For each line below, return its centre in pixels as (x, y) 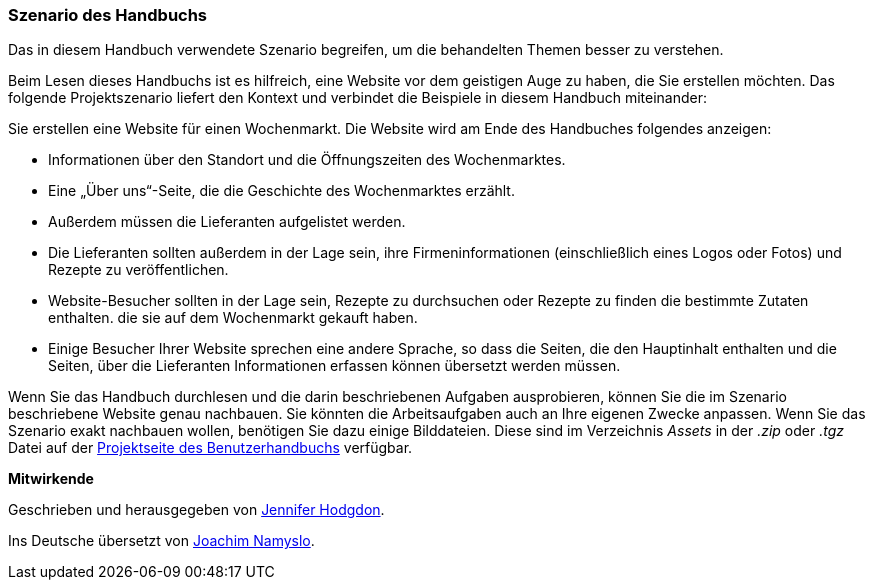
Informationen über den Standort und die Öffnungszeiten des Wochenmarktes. (307, 160)
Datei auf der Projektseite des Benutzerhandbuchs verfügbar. (210, 448)
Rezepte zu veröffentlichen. (138, 270)
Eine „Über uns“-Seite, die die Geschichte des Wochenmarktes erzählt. (281, 191)
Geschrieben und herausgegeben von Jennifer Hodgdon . (196, 510)
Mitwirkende (51, 479)
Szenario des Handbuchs (108, 15)
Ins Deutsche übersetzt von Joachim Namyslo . (161, 541)
